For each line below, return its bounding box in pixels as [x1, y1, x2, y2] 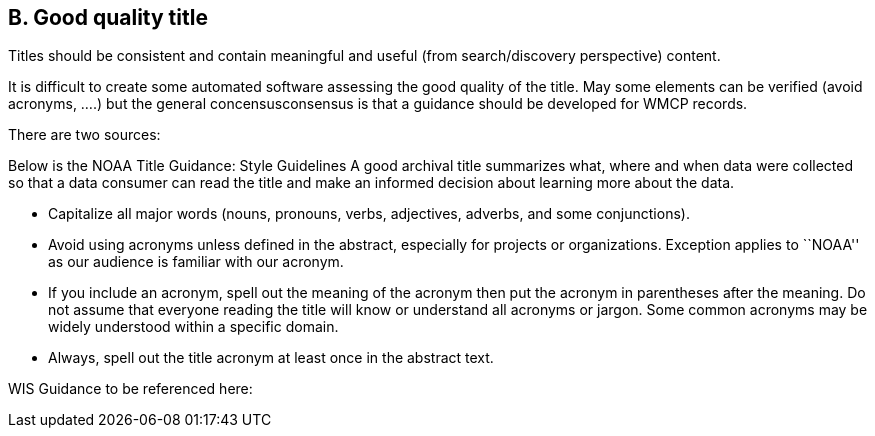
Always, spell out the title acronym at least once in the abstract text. [48, 349, 494, 367]
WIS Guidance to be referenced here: [8, 380, 253, 398]
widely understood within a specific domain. [48, 318, 339, 336]
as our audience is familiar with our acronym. [48, 253, 344, 271]
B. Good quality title [8, 5, 208, 30]
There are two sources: [8, 126, 161, 144]
